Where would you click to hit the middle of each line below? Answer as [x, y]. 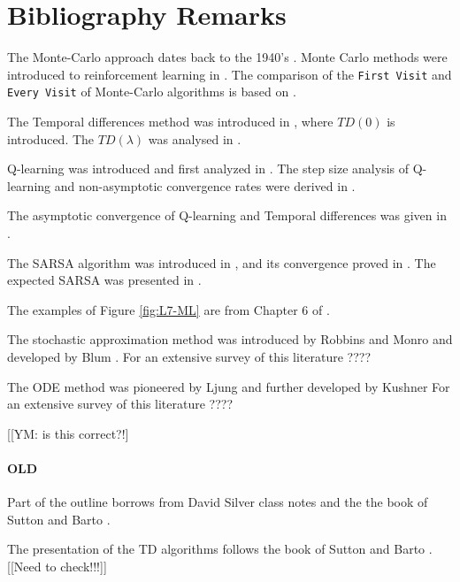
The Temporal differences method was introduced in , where [170, 122]
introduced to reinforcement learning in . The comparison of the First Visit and [230, 74]
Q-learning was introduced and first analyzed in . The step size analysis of [208, 168]
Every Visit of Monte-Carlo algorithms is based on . [152, 92]
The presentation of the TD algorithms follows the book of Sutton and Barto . [220, 549]
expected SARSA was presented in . [104, 280]
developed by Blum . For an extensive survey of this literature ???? [189, 356]
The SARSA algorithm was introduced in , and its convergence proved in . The [222, 262]
